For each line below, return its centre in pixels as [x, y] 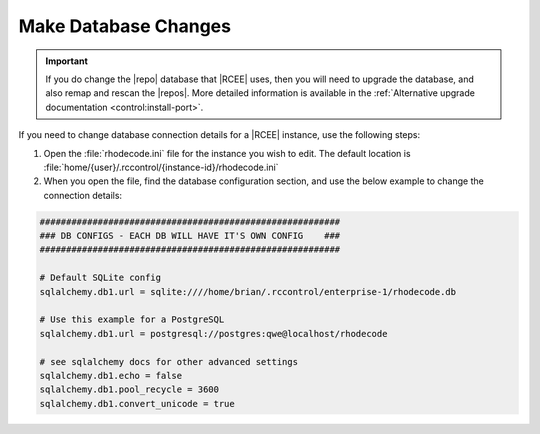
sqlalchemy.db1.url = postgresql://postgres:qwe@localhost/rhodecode [213, 333]
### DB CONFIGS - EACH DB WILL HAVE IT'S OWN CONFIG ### [190, 236]
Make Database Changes [125, 26]
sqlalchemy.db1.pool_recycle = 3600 [129, 389]
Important [67, 61]
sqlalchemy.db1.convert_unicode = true [137, 403]
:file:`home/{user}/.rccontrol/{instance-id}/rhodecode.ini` [161, 167]
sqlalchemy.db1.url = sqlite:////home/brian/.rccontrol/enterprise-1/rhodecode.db [248, 291]
